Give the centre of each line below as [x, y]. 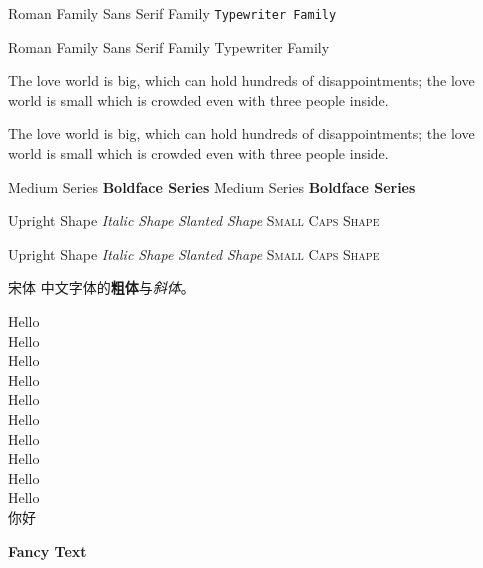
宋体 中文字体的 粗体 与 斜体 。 [101, 287]
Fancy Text [47, 550]
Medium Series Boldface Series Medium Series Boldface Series [212, 186]
